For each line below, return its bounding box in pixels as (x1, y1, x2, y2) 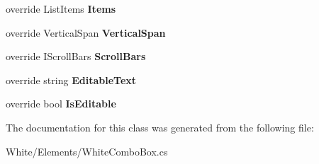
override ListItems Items (6, 1, 116, 16)
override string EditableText (6, 72, 137, 87)
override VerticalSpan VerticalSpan (6, 25, 166, 40)
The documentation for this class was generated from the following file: (6, 119, 314, 134)
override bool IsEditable (6, 96, 116, 111)
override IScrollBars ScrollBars (6, 49, 146, 64)
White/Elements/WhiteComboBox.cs (6, 143, 168, 158)
